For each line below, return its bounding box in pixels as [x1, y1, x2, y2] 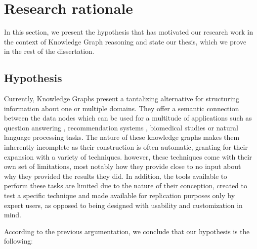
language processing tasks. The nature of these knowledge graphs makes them [4, 132, 240, 142]
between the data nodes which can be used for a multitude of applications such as [4, 113, 252, 123]
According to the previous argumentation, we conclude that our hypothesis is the [4, 226, 250, 236]
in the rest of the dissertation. [4, 46, 94, 56]
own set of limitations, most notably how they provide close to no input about [4, 161, 241, 171]
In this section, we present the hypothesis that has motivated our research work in [4, 27, 253, 37]
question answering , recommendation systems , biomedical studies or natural [4, 122, 238, 132]
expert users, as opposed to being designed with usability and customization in [4, 200, 243, 210]
